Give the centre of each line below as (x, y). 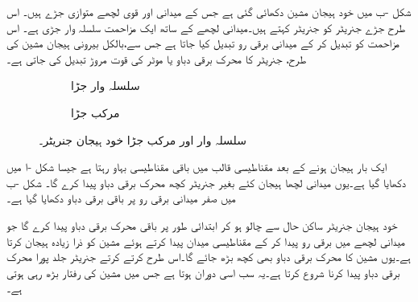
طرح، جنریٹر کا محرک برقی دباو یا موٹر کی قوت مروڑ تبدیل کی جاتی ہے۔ (157, 58)
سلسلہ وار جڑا (106, 86)
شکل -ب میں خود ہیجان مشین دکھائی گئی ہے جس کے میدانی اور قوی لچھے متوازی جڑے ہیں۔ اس (209, 11)
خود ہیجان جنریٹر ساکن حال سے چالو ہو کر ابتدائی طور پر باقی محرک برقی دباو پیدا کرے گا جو (202, 224)
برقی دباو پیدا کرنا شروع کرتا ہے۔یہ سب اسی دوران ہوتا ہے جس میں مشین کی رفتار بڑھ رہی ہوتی (203, 272)
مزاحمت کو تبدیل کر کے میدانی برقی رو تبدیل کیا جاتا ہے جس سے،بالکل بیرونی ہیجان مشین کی (203, 43)
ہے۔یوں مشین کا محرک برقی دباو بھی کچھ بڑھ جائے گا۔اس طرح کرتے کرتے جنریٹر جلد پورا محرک (209, 257)
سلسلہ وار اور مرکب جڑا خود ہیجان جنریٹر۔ (143, 139)
